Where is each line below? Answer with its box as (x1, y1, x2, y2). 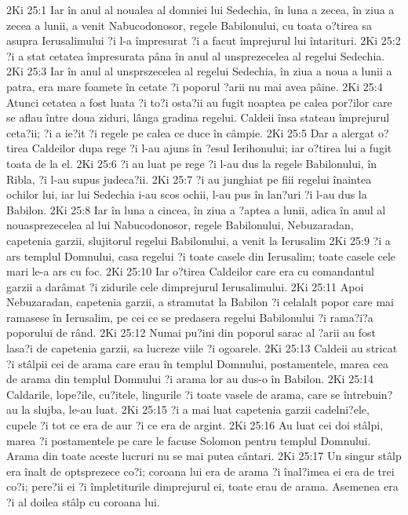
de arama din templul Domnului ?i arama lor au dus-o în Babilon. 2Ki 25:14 (6, 371, 374, 387)
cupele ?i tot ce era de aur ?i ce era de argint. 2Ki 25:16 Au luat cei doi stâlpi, (6, 417, 384, 433)
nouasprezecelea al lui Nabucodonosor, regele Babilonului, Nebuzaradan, (6, 217, 354, 233)
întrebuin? (343, 385, 393, 402)
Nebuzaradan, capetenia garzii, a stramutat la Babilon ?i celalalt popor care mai (6, 294, 394, 310)
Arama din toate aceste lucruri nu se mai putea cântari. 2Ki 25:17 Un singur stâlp (6, 447, 402, 464)
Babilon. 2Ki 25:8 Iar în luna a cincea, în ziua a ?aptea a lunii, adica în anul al (6, 201, 386, 217)
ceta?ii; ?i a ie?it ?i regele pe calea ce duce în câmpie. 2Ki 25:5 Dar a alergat (6, 124, 375, 141)
